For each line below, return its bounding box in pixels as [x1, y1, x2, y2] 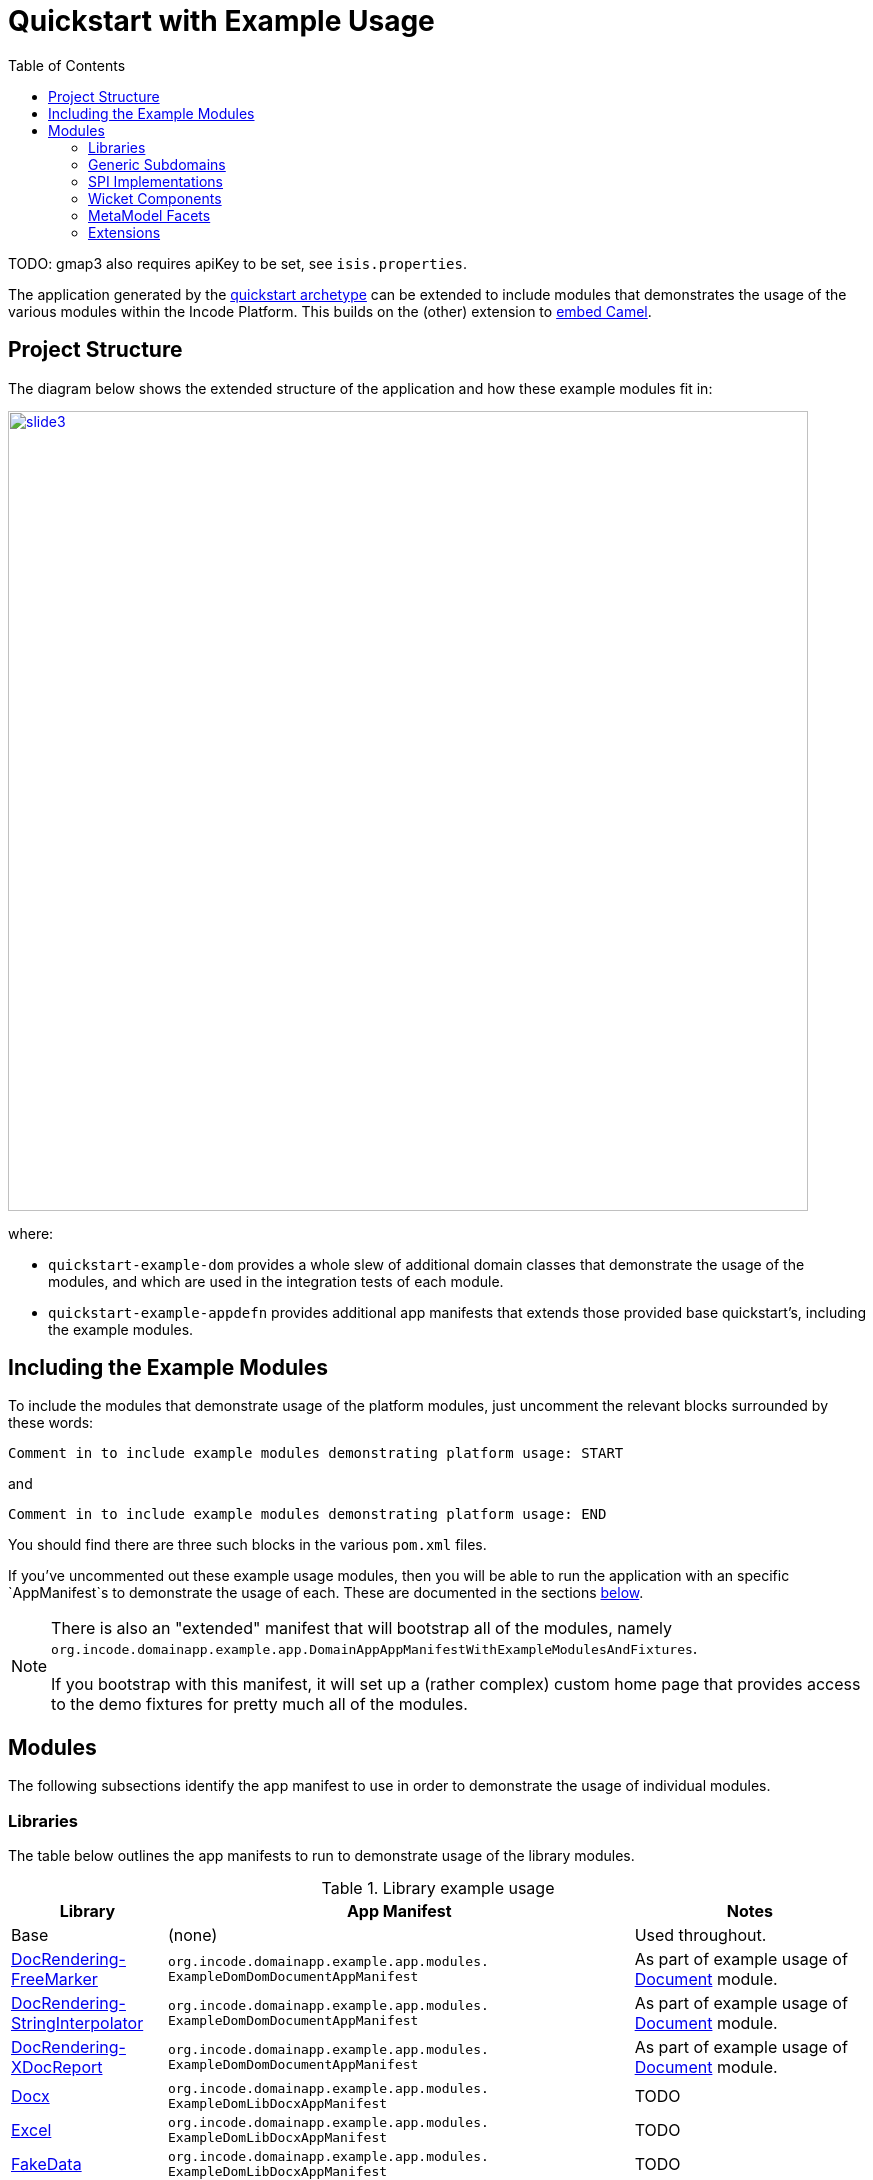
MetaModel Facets [88, 206, 211, 224]
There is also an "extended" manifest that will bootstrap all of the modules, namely [51, 1618, 672, 1639]
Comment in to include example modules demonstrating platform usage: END [8, 1506, 607, 1523]
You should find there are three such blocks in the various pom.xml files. [8, 1536, 487, 1554]
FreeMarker [11, 1969, 98, 1990]
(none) [167, 1925, 218, 1946]
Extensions [88, 223, 161, 241]
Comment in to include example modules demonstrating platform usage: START [8, 1445, 624, 1462]
